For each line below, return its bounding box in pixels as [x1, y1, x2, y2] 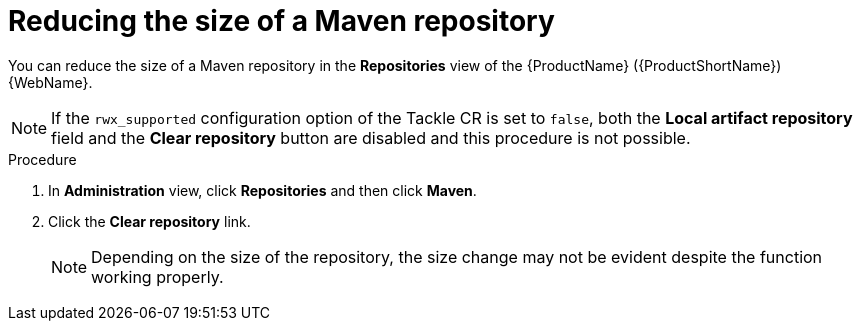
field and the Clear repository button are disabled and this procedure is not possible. [51, 127, 691, 148]
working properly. [91, 266, 224, 287]
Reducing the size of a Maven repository [8, 4, 555, 38]
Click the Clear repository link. [48, 212, 251, 230]
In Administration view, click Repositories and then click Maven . [48, 181, 477, 199]
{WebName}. [8, 73, 93, 91]
